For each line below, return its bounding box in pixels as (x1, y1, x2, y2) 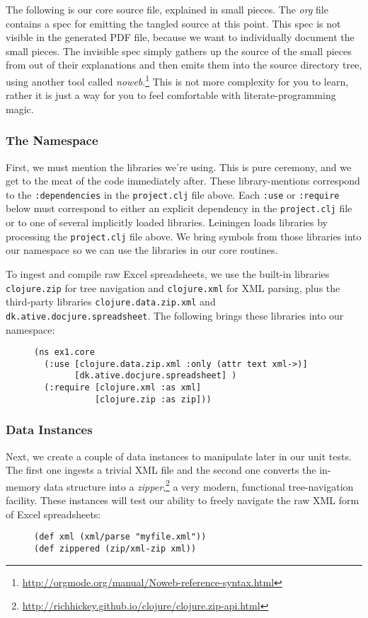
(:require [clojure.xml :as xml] (44, 383, 202, 393)
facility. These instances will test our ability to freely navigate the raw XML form (6, 493, 360, 508)
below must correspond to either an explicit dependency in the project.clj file (6, 201, 352, 216)
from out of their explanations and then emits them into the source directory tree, (6, 57, 362, 72)
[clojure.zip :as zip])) (94, 394, 212, 404)
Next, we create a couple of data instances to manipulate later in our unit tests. (6, 448, 352, 463)
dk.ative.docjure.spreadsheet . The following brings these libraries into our (6, 308, 344, 322)
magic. (6, 101, 34, 116)
